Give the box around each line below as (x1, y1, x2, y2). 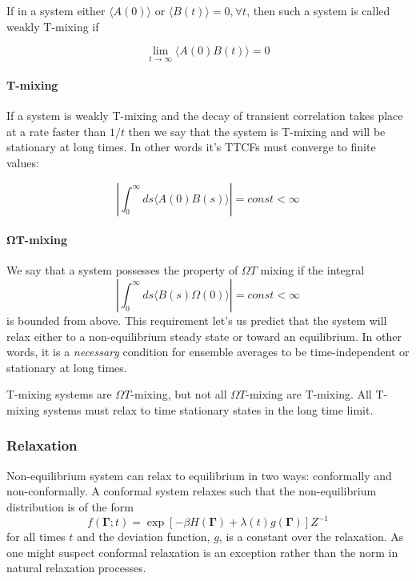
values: (6, 154, 39, 170)
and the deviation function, (77, 528, 210, 545)
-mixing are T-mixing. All (246, 386, 372, 403)
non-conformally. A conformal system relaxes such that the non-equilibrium (6, 483, 377, 499)
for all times (6, 528, 66, 545)
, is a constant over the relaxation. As (218, 528, 404, 545)
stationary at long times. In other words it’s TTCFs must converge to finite (6, 138, 376, 155)
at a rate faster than (6, 122, 106, 139)
